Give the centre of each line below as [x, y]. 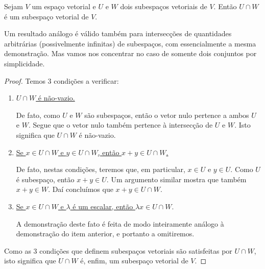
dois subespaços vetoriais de [164, 6]
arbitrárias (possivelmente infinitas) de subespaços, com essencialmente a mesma [130, 43]
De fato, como [38, 115]
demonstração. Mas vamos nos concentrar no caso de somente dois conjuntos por [130, 53]
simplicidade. [25, 63]
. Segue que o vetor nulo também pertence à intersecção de [121, 125]
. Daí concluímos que [81, 189]
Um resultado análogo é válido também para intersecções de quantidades [118, 33]
